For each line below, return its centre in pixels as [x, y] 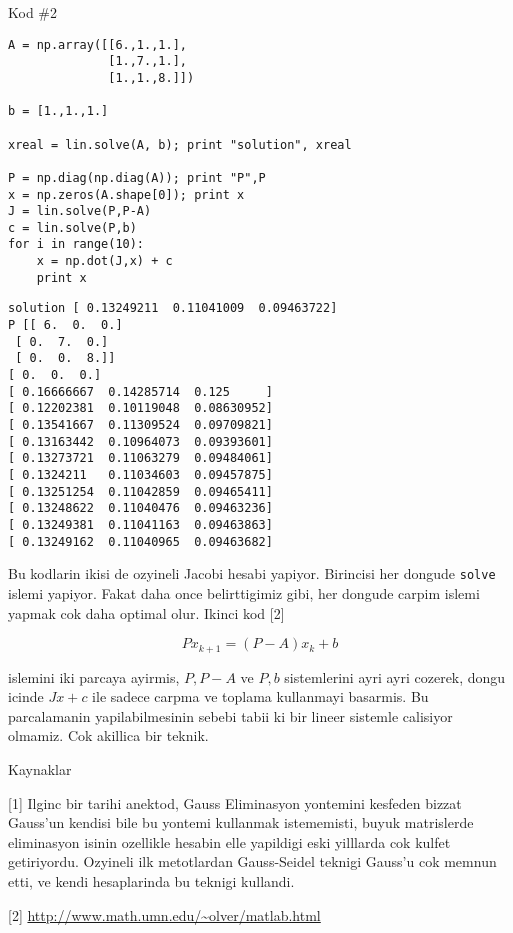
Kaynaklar [40, 768]
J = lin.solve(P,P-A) [80, 211]
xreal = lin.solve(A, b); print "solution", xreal [180, 144]
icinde [26, 696]
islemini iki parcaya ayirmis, [94, 676]
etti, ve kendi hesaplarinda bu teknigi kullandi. [151, 880]
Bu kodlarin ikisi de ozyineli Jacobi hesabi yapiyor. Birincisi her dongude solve [252, 573]
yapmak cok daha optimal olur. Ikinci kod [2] [146, 612]
